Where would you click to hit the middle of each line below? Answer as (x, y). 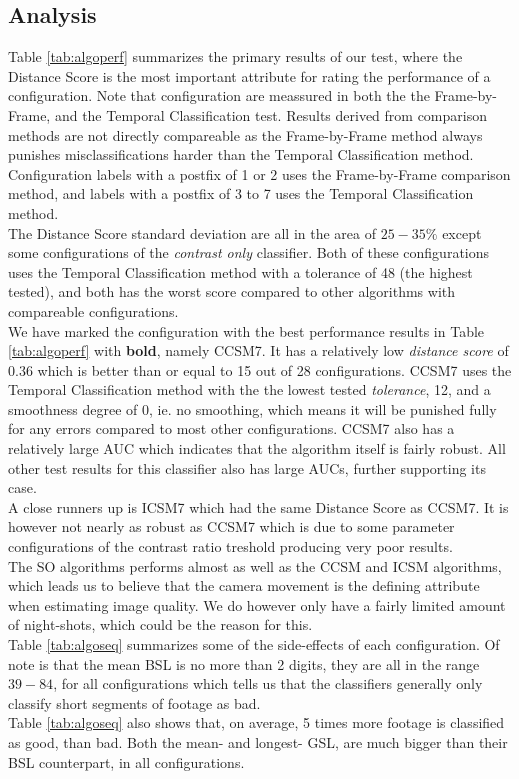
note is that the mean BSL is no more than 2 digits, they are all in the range (244, 663)
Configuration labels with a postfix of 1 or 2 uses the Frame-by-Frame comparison (259, 173)
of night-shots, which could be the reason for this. (160, 624)
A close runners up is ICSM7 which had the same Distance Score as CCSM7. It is (258, 506)
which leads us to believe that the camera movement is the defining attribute (244, 585)
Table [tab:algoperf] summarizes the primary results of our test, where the (235, 56)
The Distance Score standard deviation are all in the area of (192, 232)
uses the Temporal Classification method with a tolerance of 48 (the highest (240, 271)
